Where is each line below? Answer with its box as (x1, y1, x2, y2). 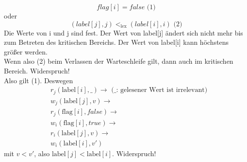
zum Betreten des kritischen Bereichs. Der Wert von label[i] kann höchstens (4, 37, 229, 47)
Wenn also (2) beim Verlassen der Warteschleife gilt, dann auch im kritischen (4, 56, 233, 66)
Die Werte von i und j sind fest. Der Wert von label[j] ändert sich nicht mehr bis (4, 27, 243, 37)
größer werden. (4, 46, 48, 56)
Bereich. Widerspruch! (4, 65, 70, 75)
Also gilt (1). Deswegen (4, 75, 73, 85)
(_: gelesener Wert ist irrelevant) (111, 87, 208, 94)
